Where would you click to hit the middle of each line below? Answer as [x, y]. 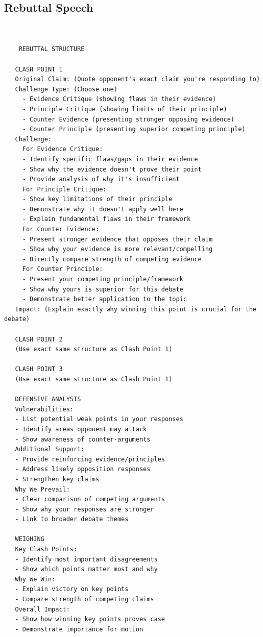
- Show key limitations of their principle [97, 199]
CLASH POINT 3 [39, 369]
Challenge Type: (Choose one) [66, 89]
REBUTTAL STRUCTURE [52, 49]
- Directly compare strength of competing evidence [112, 259]
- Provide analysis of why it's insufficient [101, 179]
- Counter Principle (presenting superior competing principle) [134, 129]
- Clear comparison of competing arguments [90, 499]
